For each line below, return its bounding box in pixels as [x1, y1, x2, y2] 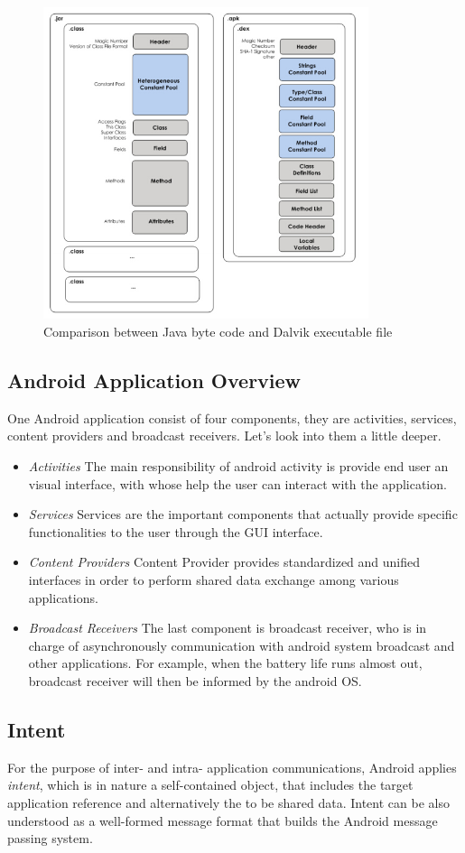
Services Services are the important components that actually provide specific [28, 505, 458, 524]
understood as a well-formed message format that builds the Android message [7, 811, 438, 830]
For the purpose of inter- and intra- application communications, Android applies [7, 757, 457, 776]
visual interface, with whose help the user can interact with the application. [28, 474, 447, 493]
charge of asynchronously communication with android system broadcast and [28, 635, 455, 654]
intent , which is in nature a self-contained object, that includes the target [7, 775, 414, 794]
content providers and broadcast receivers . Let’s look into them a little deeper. [7, 426, 442, 445]
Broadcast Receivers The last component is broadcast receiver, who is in [28, 618, 427, 637]
